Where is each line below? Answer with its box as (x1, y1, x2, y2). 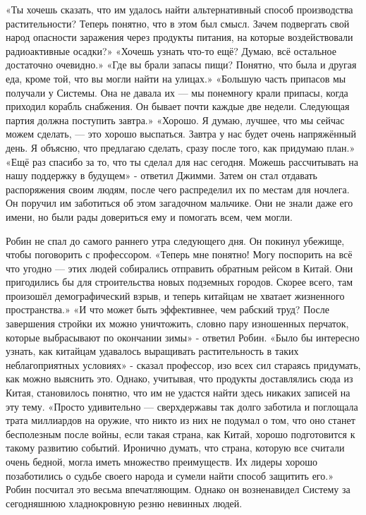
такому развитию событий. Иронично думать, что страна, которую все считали (6, 440, 345, 455)
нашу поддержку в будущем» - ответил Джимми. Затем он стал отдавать (6, 168, 318, 183)
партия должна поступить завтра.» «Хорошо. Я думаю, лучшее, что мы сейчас (6, 112, 345, 127)
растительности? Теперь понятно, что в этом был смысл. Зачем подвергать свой (6, 16, 350, 30)
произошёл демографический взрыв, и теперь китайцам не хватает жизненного (6, 288, 345, 303)
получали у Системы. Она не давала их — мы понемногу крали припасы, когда (6, 85, 348, 99)
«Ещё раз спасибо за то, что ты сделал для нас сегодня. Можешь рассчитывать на (6, 154, 358, 169)
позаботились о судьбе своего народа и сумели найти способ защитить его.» (6, 468, 334, 483)
